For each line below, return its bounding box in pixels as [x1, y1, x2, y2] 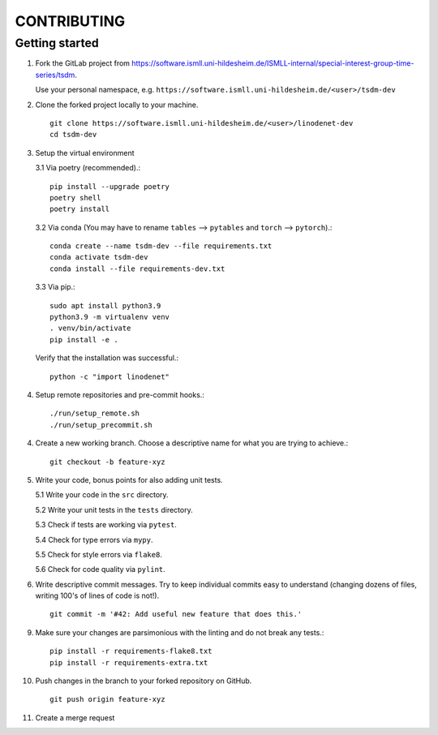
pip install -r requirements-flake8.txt [49, 647, 213, 656]
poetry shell [49, 193, 101, 202]
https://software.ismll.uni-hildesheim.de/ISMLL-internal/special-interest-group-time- [131, 58, 414, 68]
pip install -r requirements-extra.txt [49, 658, 208, 667]
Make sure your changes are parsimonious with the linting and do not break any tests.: [35, 627, 324, 637]
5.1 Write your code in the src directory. [35, 490, 170, 500]
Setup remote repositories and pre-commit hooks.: [35, 389, 204, 399]
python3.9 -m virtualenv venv [49, 312, 170, 322]
